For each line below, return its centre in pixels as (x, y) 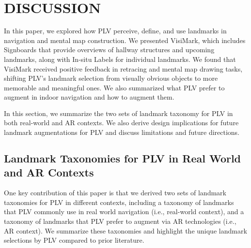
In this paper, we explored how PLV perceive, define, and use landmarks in (115, 31)
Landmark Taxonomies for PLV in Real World (123, 158)
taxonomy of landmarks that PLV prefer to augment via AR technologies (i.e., (120, 221)
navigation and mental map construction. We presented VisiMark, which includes (125, 40)
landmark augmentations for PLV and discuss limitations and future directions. (122, 132)
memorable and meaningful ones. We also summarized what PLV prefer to (114, 87)
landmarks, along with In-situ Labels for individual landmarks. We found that (120, 59)
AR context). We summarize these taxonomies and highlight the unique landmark (125, 230)
